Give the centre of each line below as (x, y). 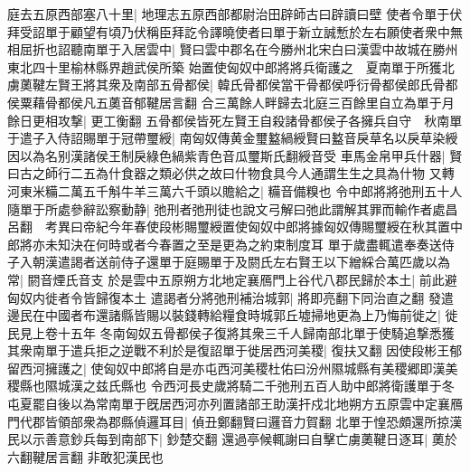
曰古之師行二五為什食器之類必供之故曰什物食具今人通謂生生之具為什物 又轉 (231, 173)
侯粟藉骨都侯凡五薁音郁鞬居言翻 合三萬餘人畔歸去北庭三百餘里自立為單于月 (231, 102)
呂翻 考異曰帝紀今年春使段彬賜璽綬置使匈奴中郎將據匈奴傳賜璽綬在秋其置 (229, 227)
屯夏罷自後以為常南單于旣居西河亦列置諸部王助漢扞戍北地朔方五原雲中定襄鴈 (235, 404)
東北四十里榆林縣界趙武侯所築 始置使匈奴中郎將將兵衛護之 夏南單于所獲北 (231, 66)
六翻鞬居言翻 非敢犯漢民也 (85, 456)
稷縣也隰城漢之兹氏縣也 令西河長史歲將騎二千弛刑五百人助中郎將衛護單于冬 (231, 386)
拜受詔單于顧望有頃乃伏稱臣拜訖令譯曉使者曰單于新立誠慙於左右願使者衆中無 (235, 31)
